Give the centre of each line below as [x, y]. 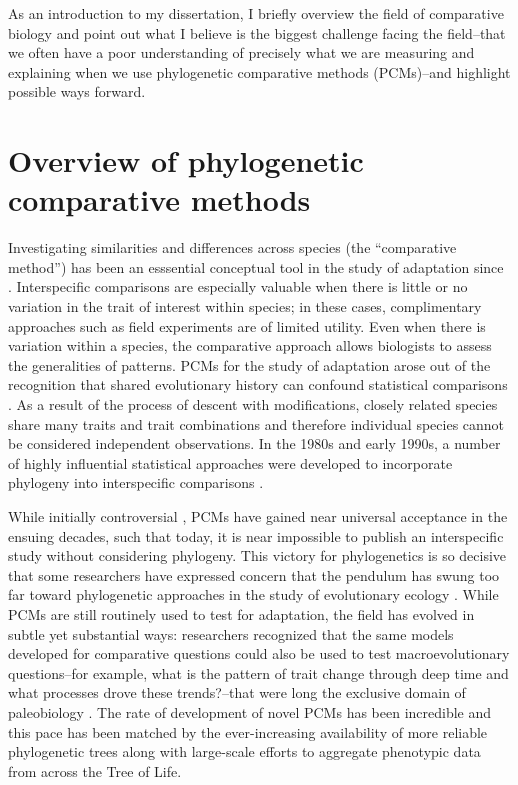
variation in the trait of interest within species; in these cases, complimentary [245, 306]
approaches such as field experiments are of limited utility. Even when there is [247, 325]
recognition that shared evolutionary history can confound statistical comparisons [258, 384]
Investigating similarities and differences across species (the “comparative [232, 247]
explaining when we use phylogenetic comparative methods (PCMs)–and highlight [259, 71]
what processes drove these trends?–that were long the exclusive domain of [237, 692]
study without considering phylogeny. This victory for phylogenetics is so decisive [257, 555]
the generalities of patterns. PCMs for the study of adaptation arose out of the [249, 364]
